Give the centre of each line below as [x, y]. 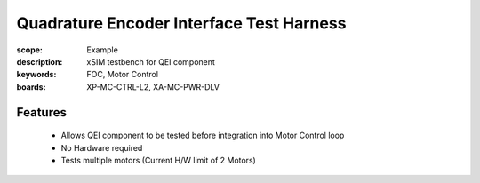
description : [40, 61]
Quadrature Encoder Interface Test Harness [181, 23]
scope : [30, 50]
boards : [31, 87]
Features [41, 112]
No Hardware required [102, 147]
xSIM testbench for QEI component [151, 61]
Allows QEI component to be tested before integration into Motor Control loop [203, 135]
